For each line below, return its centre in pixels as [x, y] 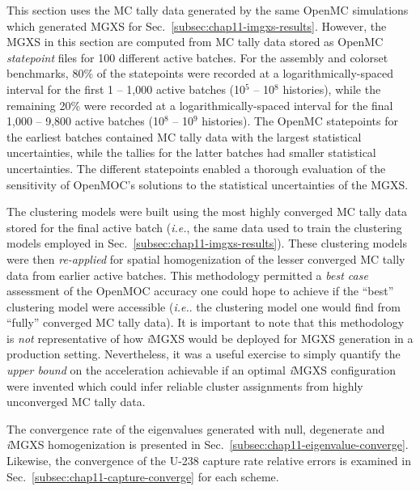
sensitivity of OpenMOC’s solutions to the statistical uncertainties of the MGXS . [208, 184]
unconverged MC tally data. [76, 402]
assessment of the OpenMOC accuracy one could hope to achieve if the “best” [200, 291]
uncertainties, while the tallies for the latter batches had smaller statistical [191, 152]
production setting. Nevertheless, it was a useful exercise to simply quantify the [204, 354]
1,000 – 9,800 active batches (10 [85, 121]
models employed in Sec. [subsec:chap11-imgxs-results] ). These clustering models [207, 243]
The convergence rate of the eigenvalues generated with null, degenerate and [196, 428]
